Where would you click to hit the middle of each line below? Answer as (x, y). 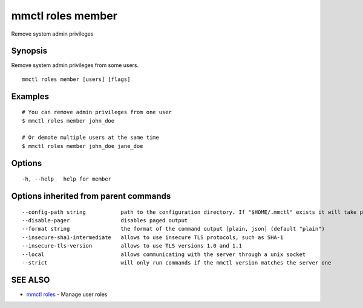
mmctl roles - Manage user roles (67, 294)
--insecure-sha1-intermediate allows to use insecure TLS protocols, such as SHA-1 (153, 237)
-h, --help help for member (67, 179)
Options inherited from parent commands (91, 196)
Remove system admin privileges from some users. (75, 65)
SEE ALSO (31, 280)
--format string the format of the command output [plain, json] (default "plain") (173, 229)
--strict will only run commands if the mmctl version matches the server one (177, 262)
